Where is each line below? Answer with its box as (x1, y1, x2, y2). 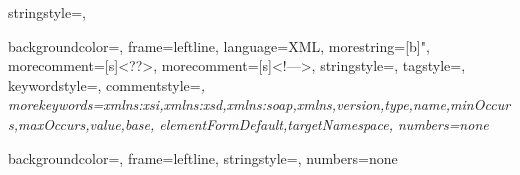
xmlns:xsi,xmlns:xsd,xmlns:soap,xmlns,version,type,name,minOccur (103, 94, 511, 115)
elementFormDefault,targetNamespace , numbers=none (159, 113, 489, 134)
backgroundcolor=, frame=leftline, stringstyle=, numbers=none (8, 147, 398, 168)
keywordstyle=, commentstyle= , (8, 74, 205, 95)
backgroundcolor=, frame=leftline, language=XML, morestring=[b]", (8, 35, 430, 56)
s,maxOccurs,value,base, (8, 113, 155, 134)
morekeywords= (8, 94, 104, 115)
